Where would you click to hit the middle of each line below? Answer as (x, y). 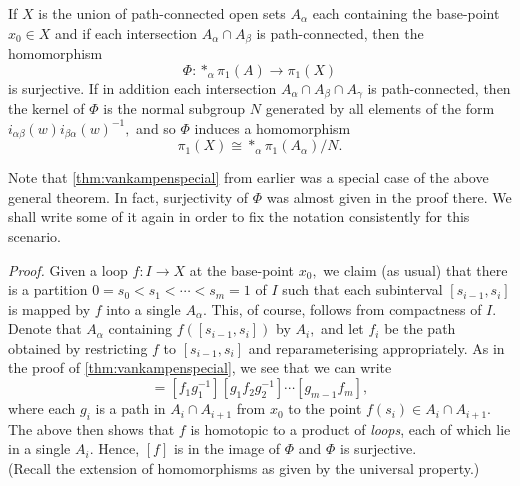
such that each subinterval (362, 289)
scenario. (35, 235)
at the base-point (242, 269)
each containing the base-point (406, 13)
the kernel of (46, 108)
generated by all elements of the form (380, 108)
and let (342, 328)
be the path (420, 328)
